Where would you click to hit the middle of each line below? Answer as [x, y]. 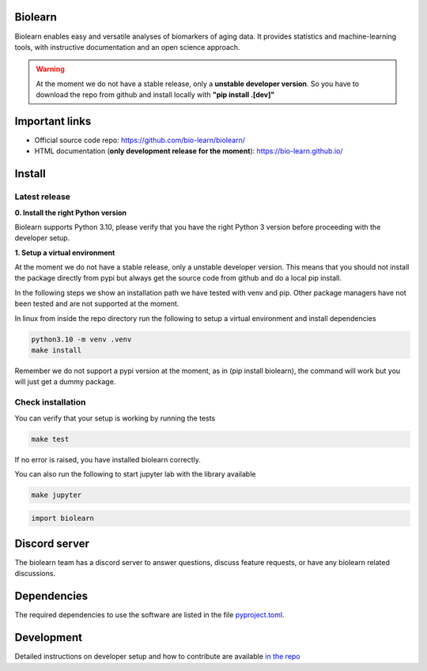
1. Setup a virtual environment [65, 252]
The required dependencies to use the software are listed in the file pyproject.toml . [149, 615]
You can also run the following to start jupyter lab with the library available [135, 473]
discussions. [35, 574]
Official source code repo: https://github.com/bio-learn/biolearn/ [140, 140]
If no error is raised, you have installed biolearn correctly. [108, 459]
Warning [50, 69]
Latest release [43, 197]
